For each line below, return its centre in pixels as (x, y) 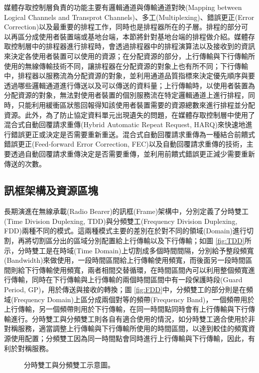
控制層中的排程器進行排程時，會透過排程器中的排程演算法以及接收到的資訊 (133, 46)
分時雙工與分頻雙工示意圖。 (69, 365)
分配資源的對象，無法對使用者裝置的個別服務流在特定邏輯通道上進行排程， (126, 95)
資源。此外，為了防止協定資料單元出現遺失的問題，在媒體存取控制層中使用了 (129, 114)
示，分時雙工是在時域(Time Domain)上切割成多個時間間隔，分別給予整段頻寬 (129, 250)
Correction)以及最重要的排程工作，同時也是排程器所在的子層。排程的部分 (123, 27)
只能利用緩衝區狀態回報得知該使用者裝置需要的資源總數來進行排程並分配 (136, 104)
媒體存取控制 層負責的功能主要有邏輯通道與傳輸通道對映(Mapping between (123, 7)
